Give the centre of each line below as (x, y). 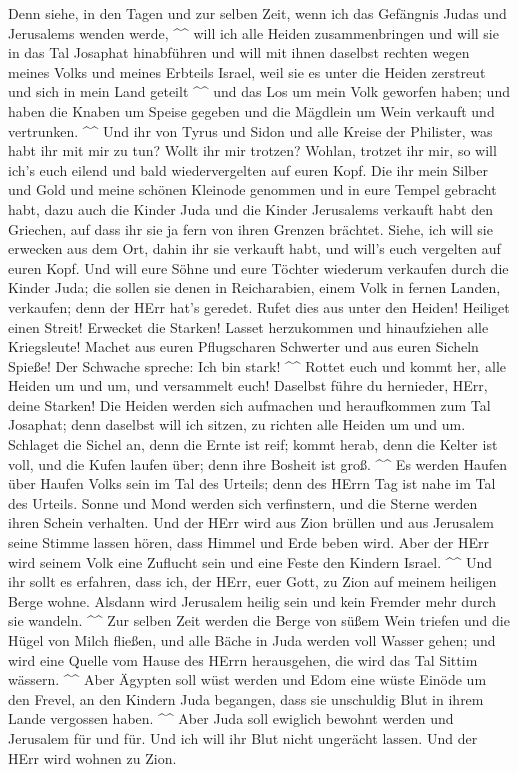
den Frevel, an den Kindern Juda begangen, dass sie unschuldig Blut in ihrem (246, 698)
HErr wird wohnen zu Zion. (92, 757)
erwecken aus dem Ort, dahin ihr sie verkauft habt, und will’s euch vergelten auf (254, 248)
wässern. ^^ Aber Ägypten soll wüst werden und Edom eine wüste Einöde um (247, 679)
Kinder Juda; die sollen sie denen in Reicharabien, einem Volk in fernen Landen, (254, 287)
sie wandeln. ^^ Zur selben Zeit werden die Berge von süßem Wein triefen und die (259, 620)
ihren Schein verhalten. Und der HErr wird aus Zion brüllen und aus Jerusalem (251, 522)
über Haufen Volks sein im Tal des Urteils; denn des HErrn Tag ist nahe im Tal (252, 483)
